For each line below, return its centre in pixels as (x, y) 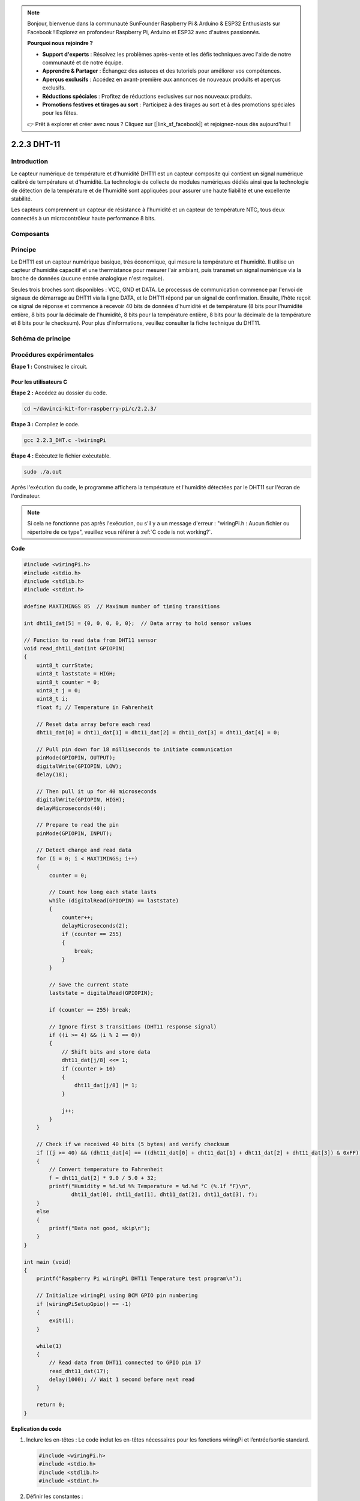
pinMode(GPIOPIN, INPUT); (74, 833)
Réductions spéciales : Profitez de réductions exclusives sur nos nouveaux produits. (147, 96)
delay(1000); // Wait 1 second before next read (122, 1380)
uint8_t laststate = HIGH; (76, 674)
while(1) (49, 1346)
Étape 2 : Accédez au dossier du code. (59, 393)
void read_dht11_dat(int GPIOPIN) (74, 649)
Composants (30, 234)
